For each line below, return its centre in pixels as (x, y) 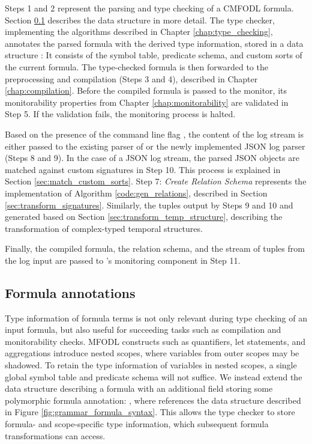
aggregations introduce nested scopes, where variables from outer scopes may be (152, 353)
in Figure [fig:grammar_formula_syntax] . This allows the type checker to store (150, 412)
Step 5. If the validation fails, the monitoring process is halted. (120, 114)
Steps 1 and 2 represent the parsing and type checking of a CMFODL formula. (149, 8)
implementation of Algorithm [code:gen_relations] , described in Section (136, 193)
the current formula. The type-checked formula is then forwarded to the (136, 66)
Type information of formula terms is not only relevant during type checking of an (156, 318)
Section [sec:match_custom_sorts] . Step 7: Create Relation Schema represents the (156, 181)
